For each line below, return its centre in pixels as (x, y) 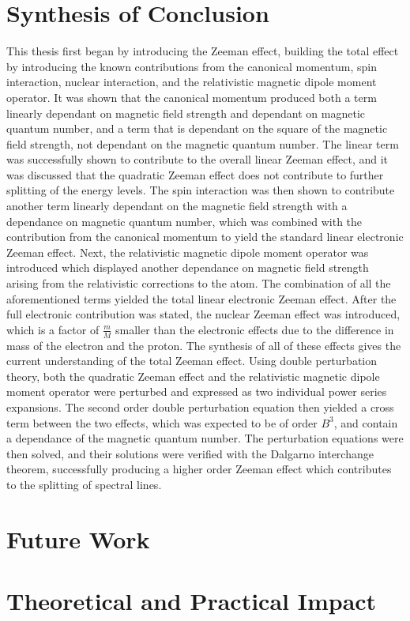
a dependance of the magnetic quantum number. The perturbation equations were (205, 438)
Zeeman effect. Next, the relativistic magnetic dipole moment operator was (188, 252)
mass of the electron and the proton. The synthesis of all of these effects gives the (204, 345)
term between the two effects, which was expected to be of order (162, 422)
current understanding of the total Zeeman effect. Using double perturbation (192, 361)
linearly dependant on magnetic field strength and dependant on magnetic (186, 113)
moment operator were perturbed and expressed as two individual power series (197, 391)
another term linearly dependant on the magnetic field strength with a (177, 206)
